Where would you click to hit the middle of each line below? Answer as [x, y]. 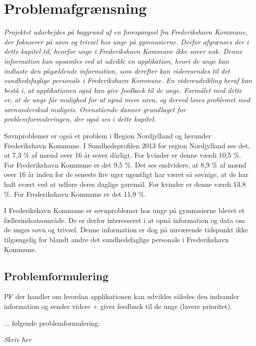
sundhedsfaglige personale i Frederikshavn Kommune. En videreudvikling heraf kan [128, 80]
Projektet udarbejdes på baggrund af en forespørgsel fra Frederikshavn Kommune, [126, 32]
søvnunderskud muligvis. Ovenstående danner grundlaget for [95, 109]
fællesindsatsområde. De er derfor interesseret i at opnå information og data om [125, 220]
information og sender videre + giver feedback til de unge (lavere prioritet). [118, 306]
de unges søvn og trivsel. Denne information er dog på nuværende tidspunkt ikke [126, 230]
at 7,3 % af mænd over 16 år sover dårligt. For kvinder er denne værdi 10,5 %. [123, 155]
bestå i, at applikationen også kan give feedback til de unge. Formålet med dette [123, 90]
